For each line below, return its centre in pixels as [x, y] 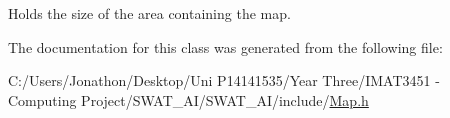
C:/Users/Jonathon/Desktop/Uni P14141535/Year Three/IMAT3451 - [224, 80]
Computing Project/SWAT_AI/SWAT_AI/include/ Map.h [188, 99]
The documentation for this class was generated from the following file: [225, 46]
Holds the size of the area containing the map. [149, 13]
